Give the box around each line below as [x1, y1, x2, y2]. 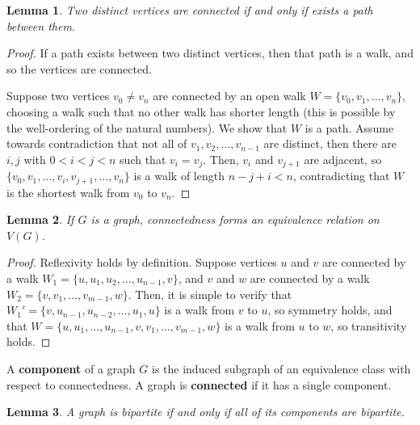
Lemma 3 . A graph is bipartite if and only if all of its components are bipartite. [6, 403, 405, 420]
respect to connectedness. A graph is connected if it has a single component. [6, 376, 392, 393]
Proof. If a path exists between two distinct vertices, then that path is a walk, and [6, 44, 414, 61]
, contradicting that [292, 167, 390, 184]
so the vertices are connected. [6, 60, 152, 77]
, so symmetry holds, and [267, 301, 393, 318]
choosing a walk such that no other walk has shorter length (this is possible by [6, 103, 396, 120]
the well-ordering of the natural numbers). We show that [6, 119, 288, 136]
